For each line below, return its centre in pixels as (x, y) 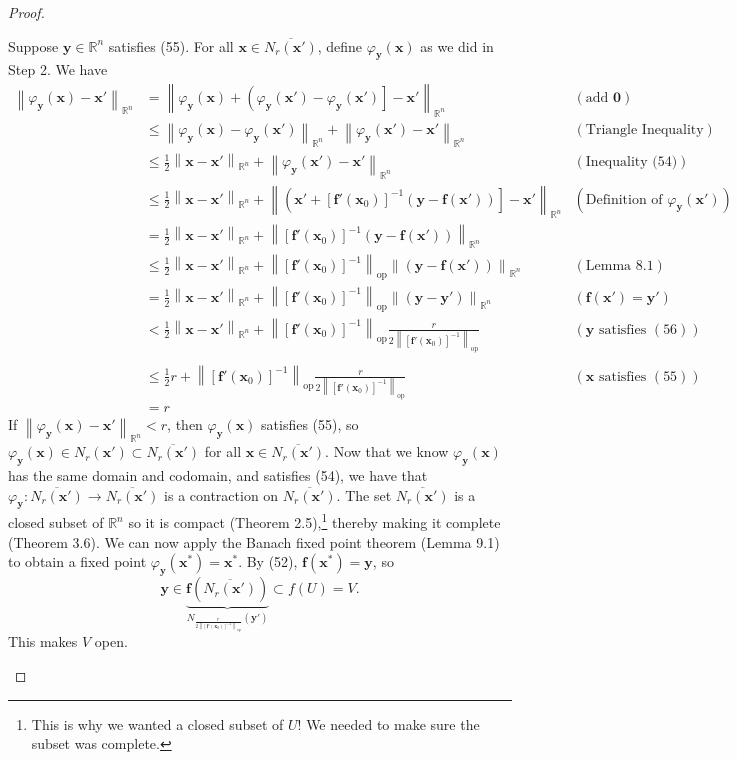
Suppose (33, 45)
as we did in (457, 45)
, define (340, 45)
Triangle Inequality (644, 130)
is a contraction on (221, 494)
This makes (43, 641)
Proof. (26, 12)
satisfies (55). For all (171, 45)
